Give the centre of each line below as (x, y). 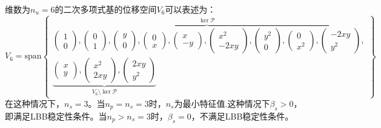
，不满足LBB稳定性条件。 (242, 116)
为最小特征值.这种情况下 (222, 104)
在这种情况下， (35, 104)
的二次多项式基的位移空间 (106, 9)
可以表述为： (190, 9)
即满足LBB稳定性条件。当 (56, 116)
